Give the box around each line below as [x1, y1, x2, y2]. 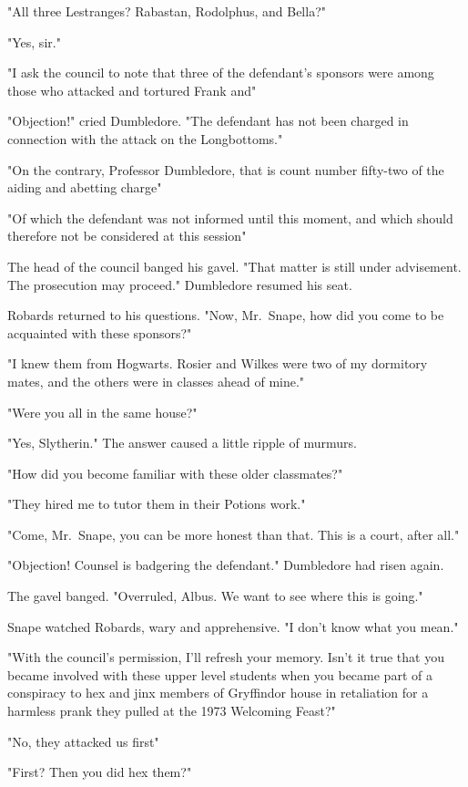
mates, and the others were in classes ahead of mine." [7, 371, 305, 390]
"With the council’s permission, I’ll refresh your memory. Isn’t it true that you [7, 647, 444, 667]
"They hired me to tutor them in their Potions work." [7, 494, 306, 513]
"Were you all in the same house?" [7, 402, 198, 421]
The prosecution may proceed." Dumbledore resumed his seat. [7, 274, 352, 294]
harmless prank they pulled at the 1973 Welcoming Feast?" [7, 701, 336, 720]
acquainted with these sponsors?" [7, 323, 192, 342]
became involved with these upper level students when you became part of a [7, 665, 432, 684]
